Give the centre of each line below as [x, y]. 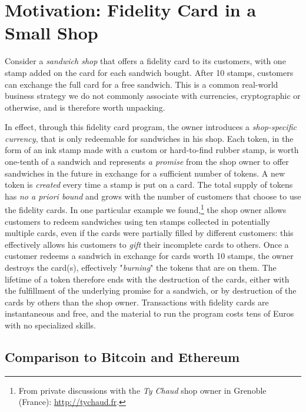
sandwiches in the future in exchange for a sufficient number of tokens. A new [145, 173]
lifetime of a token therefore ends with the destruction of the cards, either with [147, 279]
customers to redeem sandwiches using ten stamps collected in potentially [137, 221]
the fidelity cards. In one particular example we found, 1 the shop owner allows [146, 209]
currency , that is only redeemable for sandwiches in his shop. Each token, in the [149, 138]
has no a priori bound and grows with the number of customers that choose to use [153, 196]
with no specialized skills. [51, 325]
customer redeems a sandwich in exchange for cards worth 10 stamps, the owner [149, 256]
